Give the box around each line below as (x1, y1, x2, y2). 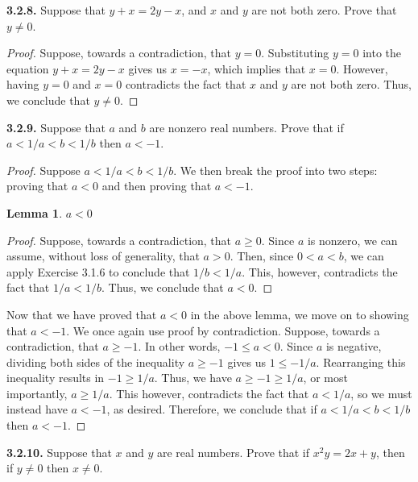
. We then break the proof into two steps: (173, 161, 378, 178)
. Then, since (230, 247, 294, 264)
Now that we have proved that (6, 305, 157, 322)
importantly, (6, 384, 68, 401)
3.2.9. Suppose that (6, 118, 106, 135)
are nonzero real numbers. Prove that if (149, 118, 344, 135)
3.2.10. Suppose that (6, 443, 112, 460)
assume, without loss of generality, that (6, 247, 200, 264)
